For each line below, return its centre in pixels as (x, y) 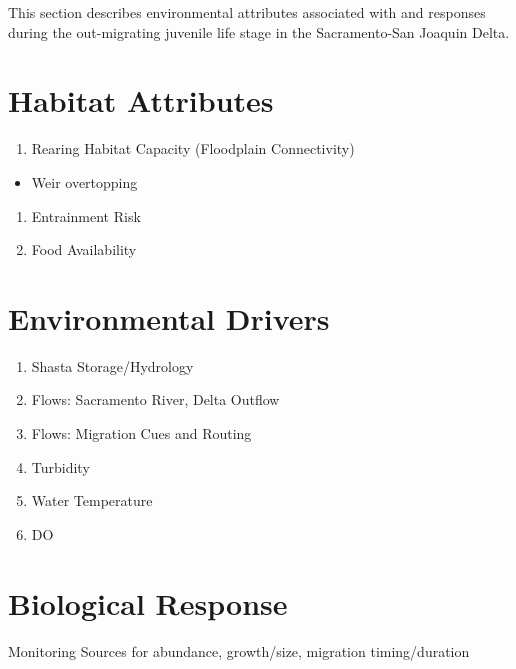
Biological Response (148, 602)
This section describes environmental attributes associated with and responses (247, 12)
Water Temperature (92, 500)
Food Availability (84, 249)
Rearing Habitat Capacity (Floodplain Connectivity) (193, 148)
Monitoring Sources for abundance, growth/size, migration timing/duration (239, 650)
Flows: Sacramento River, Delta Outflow (155, 399)
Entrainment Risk (86, 215)
